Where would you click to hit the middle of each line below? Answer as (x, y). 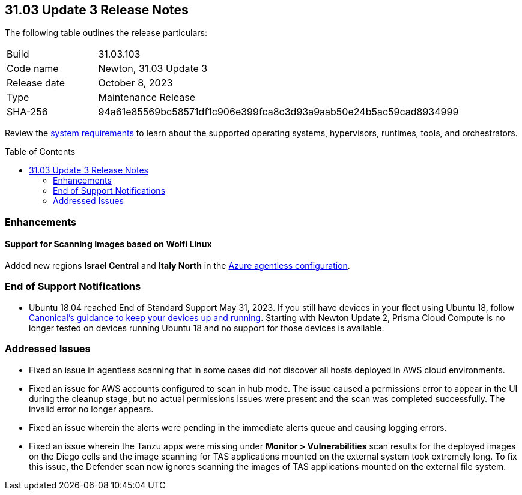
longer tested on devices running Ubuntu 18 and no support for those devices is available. (207, 328)
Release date (36, 83)
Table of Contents (40, 152)
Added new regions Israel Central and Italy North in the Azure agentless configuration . (178, 266)
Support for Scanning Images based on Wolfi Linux (108, 244)
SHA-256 (27, 112)
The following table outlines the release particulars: (106, 33)
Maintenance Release (147, 97)
